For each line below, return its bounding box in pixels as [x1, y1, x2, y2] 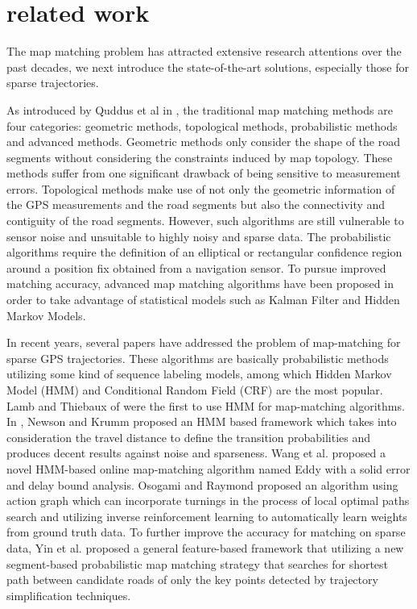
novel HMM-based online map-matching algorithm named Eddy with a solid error [6, 460, 411, 477]
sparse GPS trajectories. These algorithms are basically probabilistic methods [6, 349, 389, 366]
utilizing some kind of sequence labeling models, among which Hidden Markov [6, 365, 392, 382]
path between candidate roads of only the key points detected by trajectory [6, 571, 378, 588]
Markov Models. [6, 307, 86, 323]
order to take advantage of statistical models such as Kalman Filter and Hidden [6, 291, 400, 308]
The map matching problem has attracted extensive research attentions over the [6, 43, 402, 60]
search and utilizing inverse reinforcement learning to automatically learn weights [6, 507, 407, 524]
